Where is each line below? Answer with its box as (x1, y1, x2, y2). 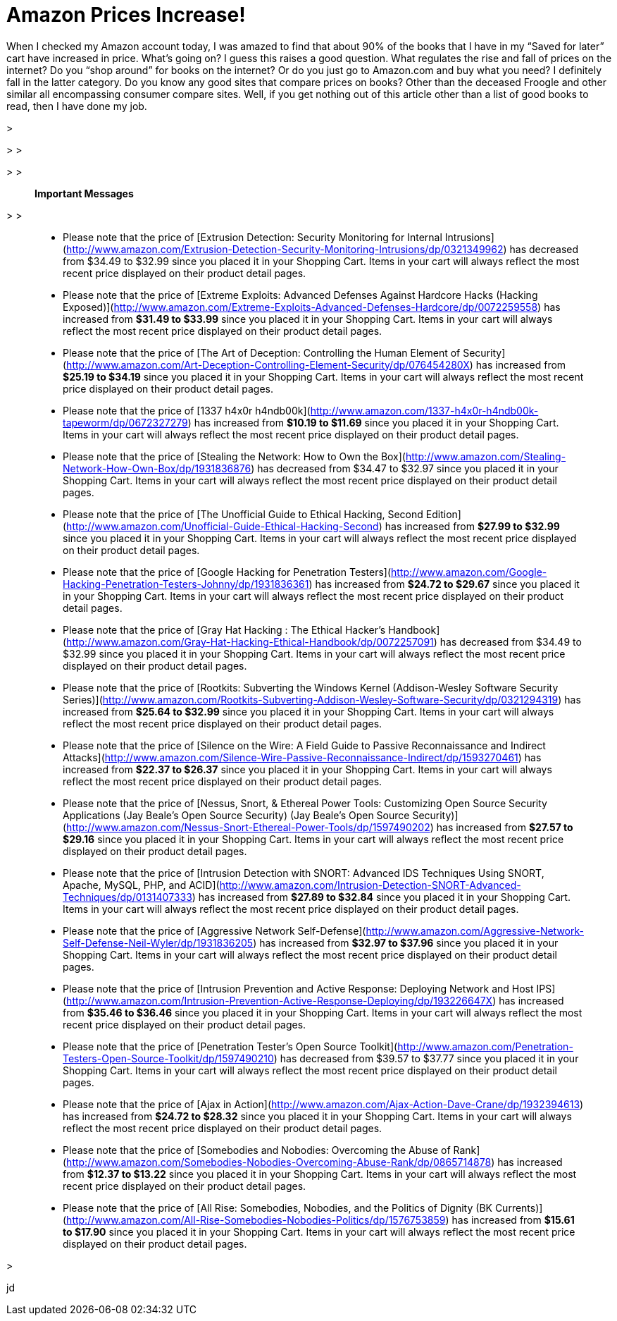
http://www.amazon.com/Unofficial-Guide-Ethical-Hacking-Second (66, 520, 379, 532)
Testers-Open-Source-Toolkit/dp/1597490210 (63, 1052, 274, 1064)
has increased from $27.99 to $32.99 (385, 520, 560, 532)
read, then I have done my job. (6, 99, 147, 112)
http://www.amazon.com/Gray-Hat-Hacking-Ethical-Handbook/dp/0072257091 (66, 635, 434, 648)
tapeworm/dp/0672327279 (63, 416, 188, 429)
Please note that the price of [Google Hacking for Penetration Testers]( (63, 565, 392, 578)
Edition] (425, 508, 461, 520)
